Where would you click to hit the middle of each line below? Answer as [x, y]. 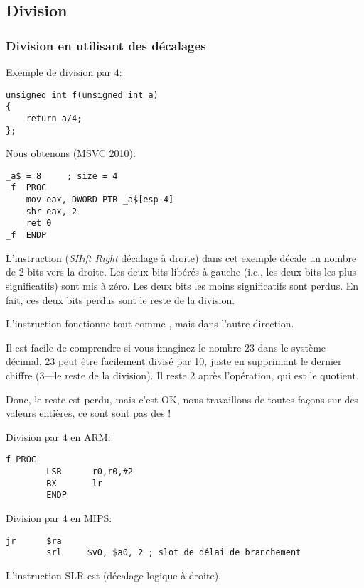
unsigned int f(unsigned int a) [82, 95]
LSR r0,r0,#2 [90, 471]
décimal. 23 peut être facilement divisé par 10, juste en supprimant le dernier [174, 361]
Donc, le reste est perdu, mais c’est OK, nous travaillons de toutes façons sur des [182, 399]
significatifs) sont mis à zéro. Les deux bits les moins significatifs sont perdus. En [182, 285]
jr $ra [34, 541]
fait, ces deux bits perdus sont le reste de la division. [121, 299]
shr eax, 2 [52, 211]
